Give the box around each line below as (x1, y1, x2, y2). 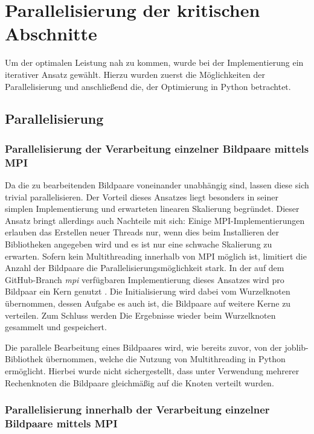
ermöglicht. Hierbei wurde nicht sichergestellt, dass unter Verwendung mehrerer (5, 364, 300, 377)
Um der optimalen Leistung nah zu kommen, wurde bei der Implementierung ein (5, 56, 304, 69)
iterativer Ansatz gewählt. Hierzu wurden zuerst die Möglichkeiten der (5, 68, 265, 80)
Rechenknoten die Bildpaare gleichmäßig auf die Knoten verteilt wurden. (5, 376, 274, 389)
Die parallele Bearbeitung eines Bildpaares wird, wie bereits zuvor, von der (5, 340, 282, 353)
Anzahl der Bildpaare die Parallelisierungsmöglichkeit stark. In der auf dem (5, 261, 284, 274)
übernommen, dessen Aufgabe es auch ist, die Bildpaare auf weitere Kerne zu (5, 296, 291, 309)
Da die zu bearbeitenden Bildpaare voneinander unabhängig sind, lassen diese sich (5, 179, 309, 191)
